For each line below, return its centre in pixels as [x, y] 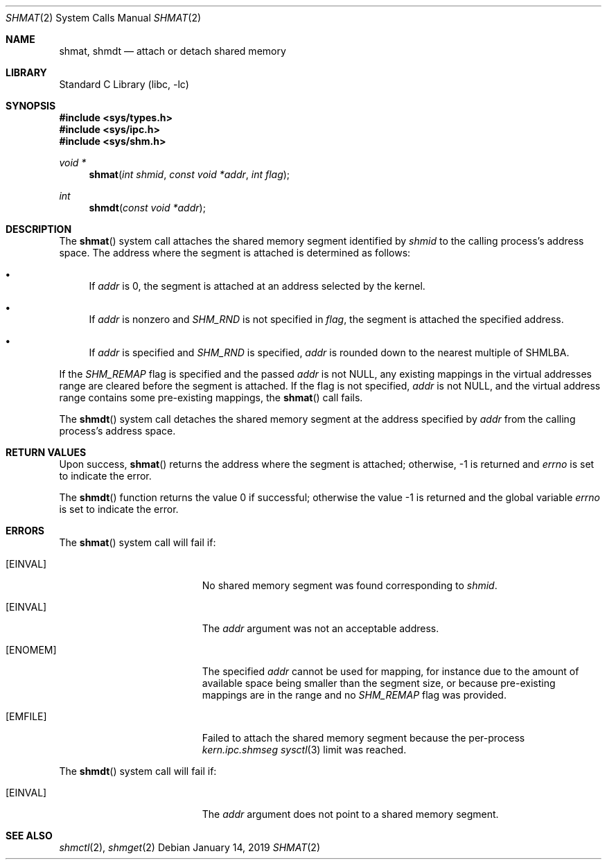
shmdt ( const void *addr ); [147, 208]
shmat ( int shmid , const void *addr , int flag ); [190, 174]
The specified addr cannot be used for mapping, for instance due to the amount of [390, 671]
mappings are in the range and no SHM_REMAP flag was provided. [354, 695]
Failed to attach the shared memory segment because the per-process [363, 738]
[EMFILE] [26, 716]
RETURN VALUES [46, 452]
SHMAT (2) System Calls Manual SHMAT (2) [104, 18]
